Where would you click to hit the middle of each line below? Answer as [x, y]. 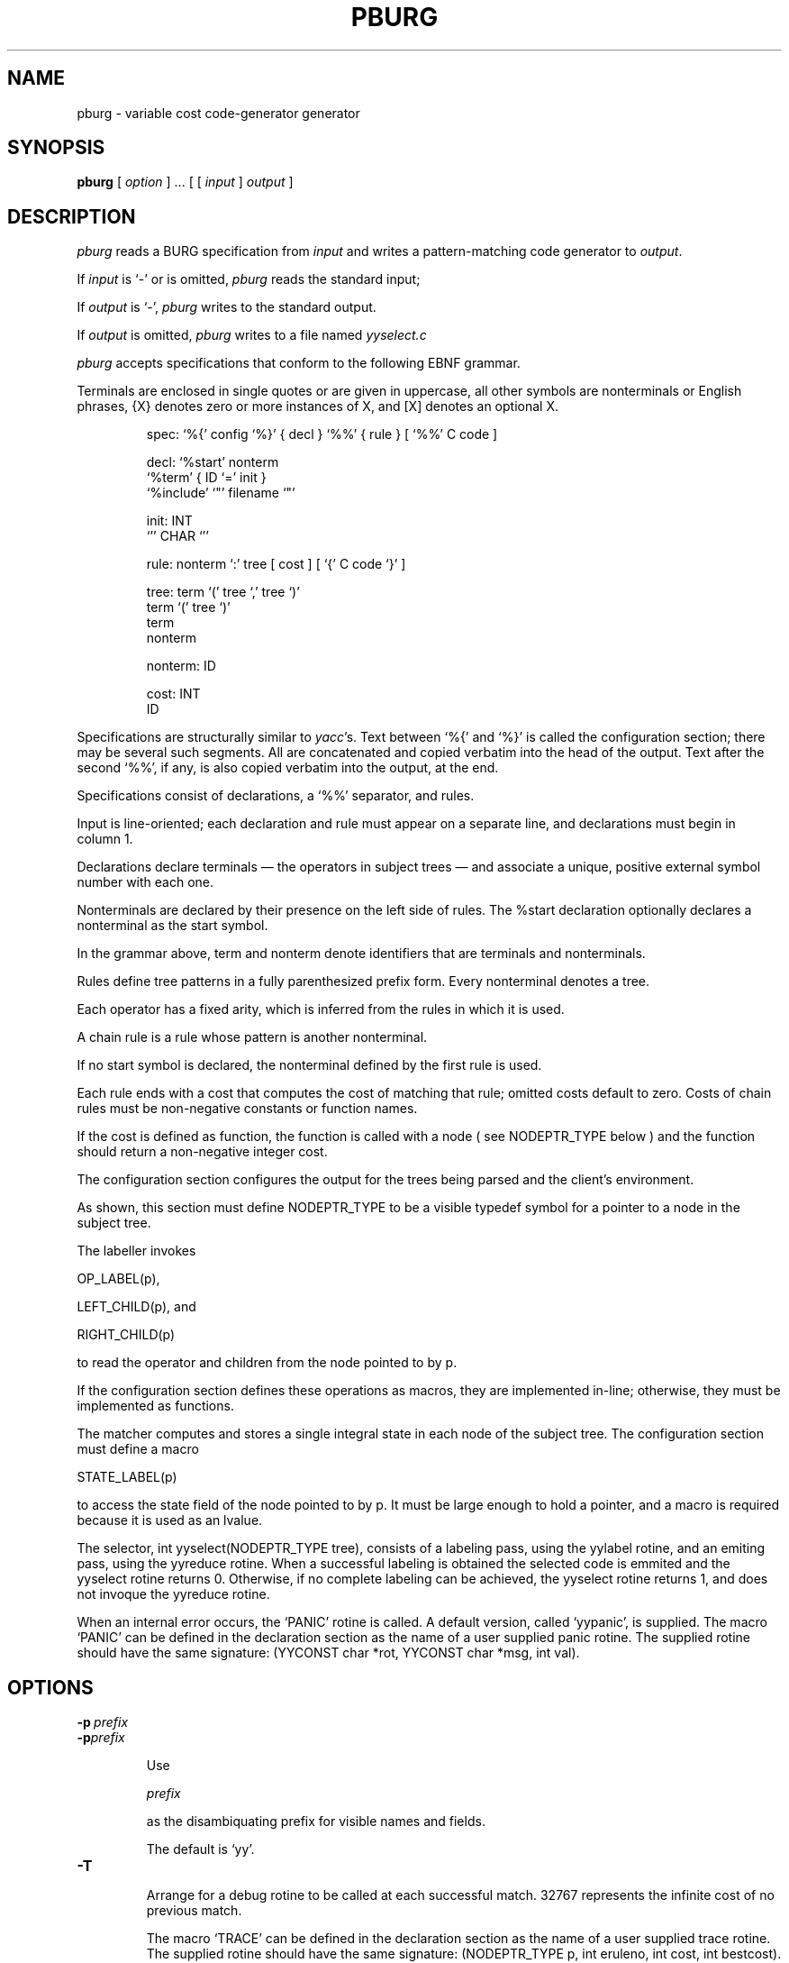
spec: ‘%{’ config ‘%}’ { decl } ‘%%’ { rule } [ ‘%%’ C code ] [322, 434]
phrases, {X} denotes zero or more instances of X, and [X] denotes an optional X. [317, 406]
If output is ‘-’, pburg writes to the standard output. [227, 307]
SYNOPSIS [56, 148]
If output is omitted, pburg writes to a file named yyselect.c [252, 335]
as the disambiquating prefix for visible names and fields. [316, 1821]
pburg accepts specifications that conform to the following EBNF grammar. [299, 363]
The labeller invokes [136, 1251]
